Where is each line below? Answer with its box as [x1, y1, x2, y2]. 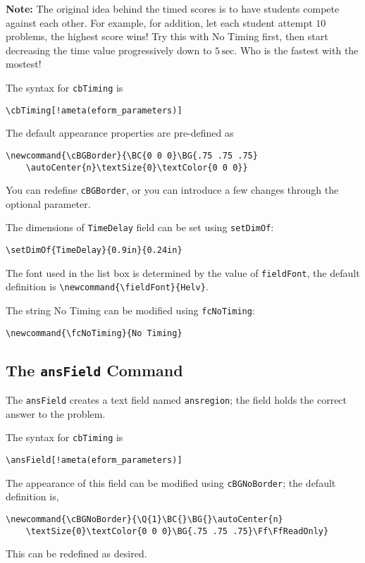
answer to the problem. [6, 406, 106, 421]
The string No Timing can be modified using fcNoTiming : [6, 303, 255, 318]
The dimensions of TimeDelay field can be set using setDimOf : [6, 220, 274, 235]
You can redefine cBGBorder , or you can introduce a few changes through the [6, 182, 339, 197]
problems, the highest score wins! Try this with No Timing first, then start [6, 29, 328, 44]
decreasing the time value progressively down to [6, 42, 212, 57]
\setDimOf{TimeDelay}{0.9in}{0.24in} [6, 245, 182, 256]
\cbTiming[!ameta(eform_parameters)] [6, 105, 182, 116]
